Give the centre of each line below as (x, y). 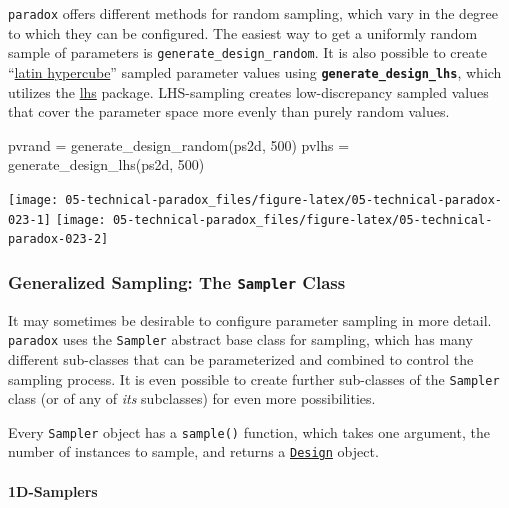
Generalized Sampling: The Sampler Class (177, 281)
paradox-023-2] (58, 239)
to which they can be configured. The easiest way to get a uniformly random (243, 32)
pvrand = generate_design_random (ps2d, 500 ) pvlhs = (179, 144)
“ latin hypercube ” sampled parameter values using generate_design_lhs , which (255, 71)
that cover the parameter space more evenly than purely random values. (229, 111)
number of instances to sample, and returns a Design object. (193, 451)
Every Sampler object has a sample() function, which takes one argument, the (249, 431)
